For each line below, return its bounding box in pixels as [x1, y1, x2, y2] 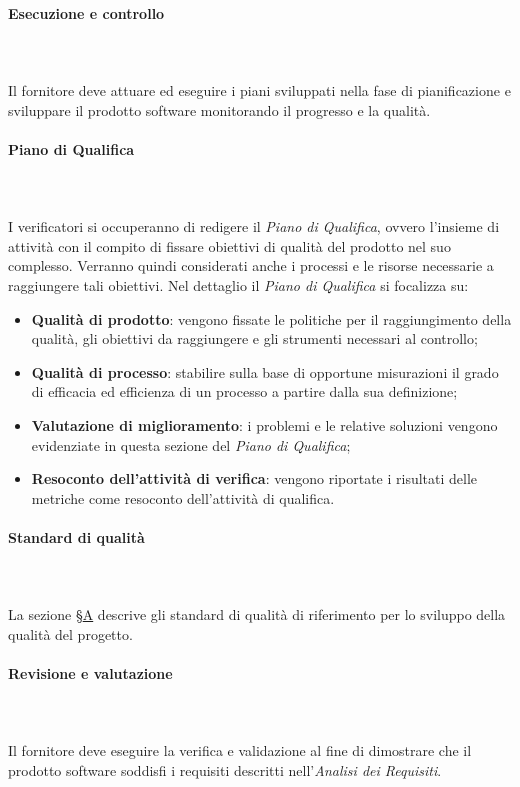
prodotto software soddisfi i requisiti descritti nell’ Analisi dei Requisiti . [8, 760, 442, 781]
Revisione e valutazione [8, 663, 173, 684]
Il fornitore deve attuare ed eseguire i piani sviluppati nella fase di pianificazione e [8, 79, 511, 100]
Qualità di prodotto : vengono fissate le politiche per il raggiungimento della [31, 308, 512, 329]
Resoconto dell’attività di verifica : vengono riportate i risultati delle [31, 468, 478, 489]
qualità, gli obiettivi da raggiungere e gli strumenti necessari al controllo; [31, 328, 478, 349]
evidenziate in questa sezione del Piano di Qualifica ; [31, 434, 351, 455]
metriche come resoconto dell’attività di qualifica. [31, 487, 335, 508]
